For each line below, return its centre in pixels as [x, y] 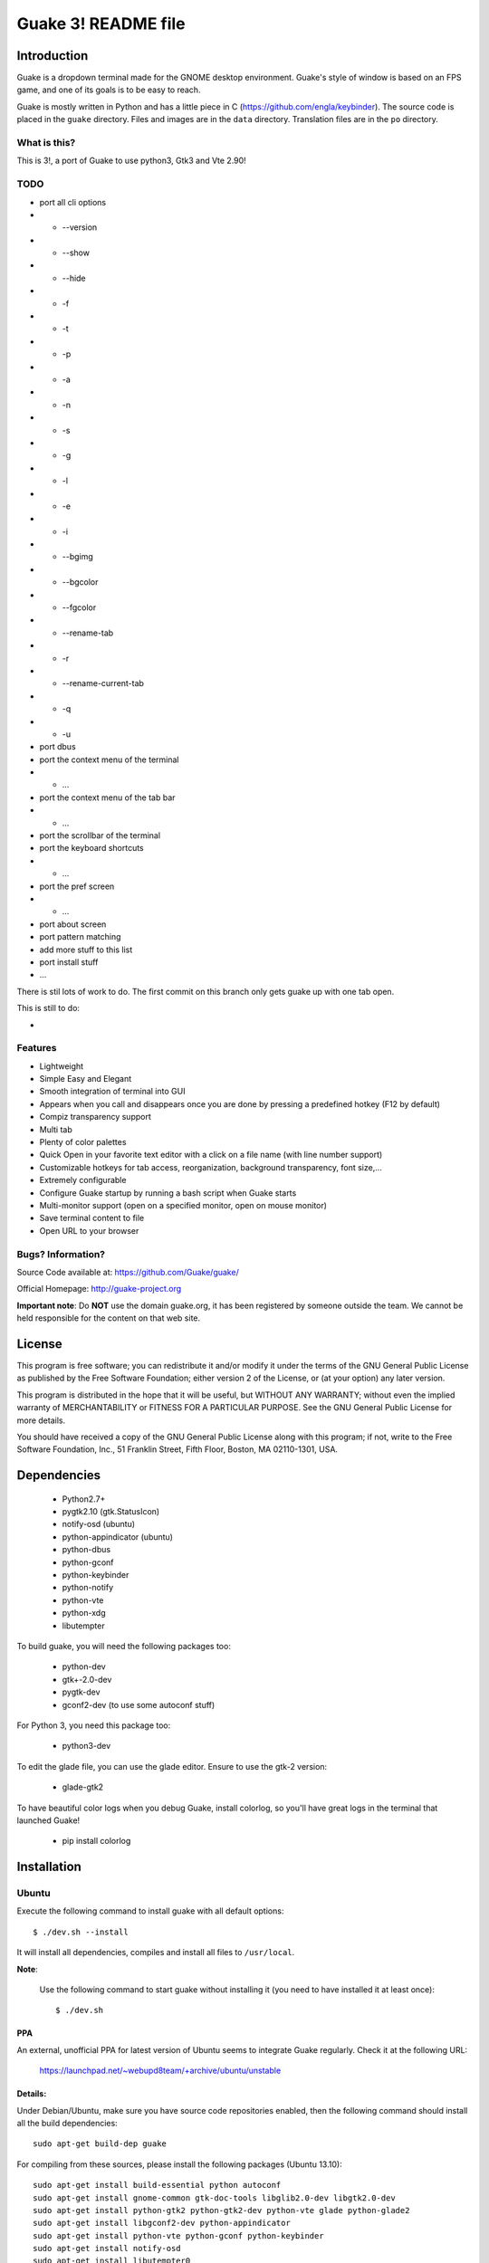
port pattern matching [80, 937]
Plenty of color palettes [83, 1142]
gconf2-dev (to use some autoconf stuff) [139, 1704]
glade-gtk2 [83, 1787]
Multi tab [56, 1129]
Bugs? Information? [61, 1254]
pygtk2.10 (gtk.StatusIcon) [111, 1512]
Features [37, 1048]
